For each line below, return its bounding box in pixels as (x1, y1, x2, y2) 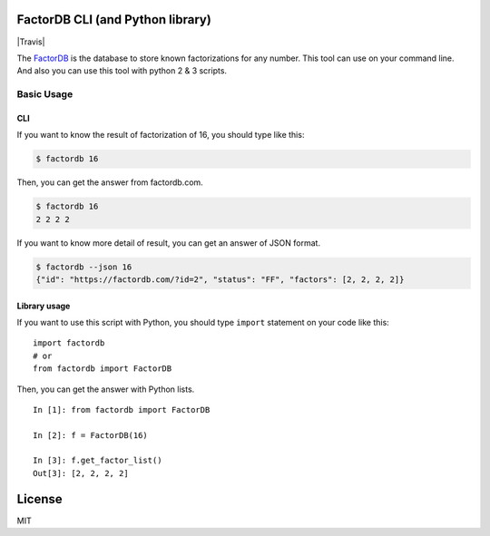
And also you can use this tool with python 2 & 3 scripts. (16, 65, 227, 76)
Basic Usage (16, 88, 73, 101)
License (16, 491, 63, 507)
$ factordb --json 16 (35, 261, 132, 272)
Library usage (16, 300, 71, 311)
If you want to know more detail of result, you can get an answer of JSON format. (16, 237, 321, 249)
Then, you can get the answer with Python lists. (16, 384, 195, 395)
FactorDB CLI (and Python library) (16, 12, 212, 27)
